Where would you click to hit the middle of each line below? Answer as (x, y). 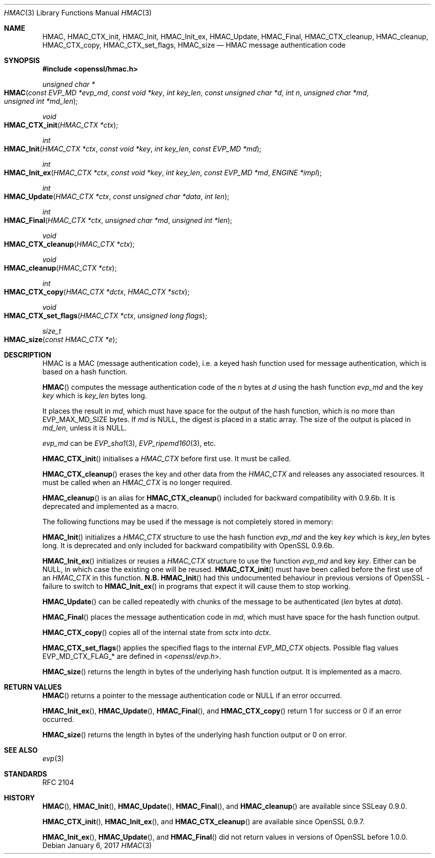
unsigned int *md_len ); (41, 101)
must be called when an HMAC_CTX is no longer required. (137, 482)
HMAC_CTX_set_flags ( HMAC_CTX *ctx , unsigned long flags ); (106, 316)
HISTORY (20, 798)
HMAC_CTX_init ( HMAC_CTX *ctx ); (61, 125)
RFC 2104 (58, 782)
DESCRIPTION (28, 355)
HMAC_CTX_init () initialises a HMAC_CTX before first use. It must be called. (167, 459)
